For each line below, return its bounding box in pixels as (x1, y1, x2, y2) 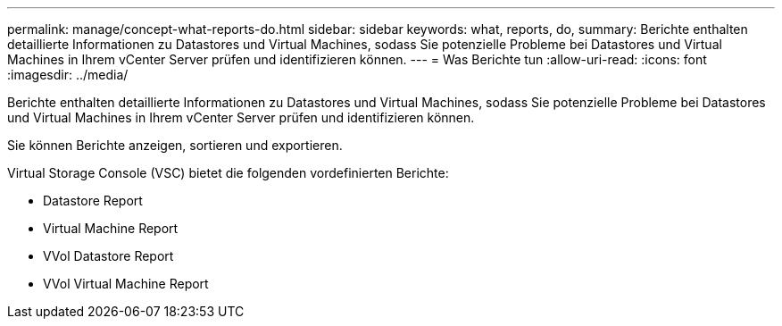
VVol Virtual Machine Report (43, 276, 209, 291)
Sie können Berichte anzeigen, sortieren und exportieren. (7, 138, 343, 153)
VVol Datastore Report (43, 248, 174, 263)
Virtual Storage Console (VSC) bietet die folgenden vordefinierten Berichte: (7, 165, 449, 180)
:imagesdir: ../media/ (7, 67, 129, 82)
